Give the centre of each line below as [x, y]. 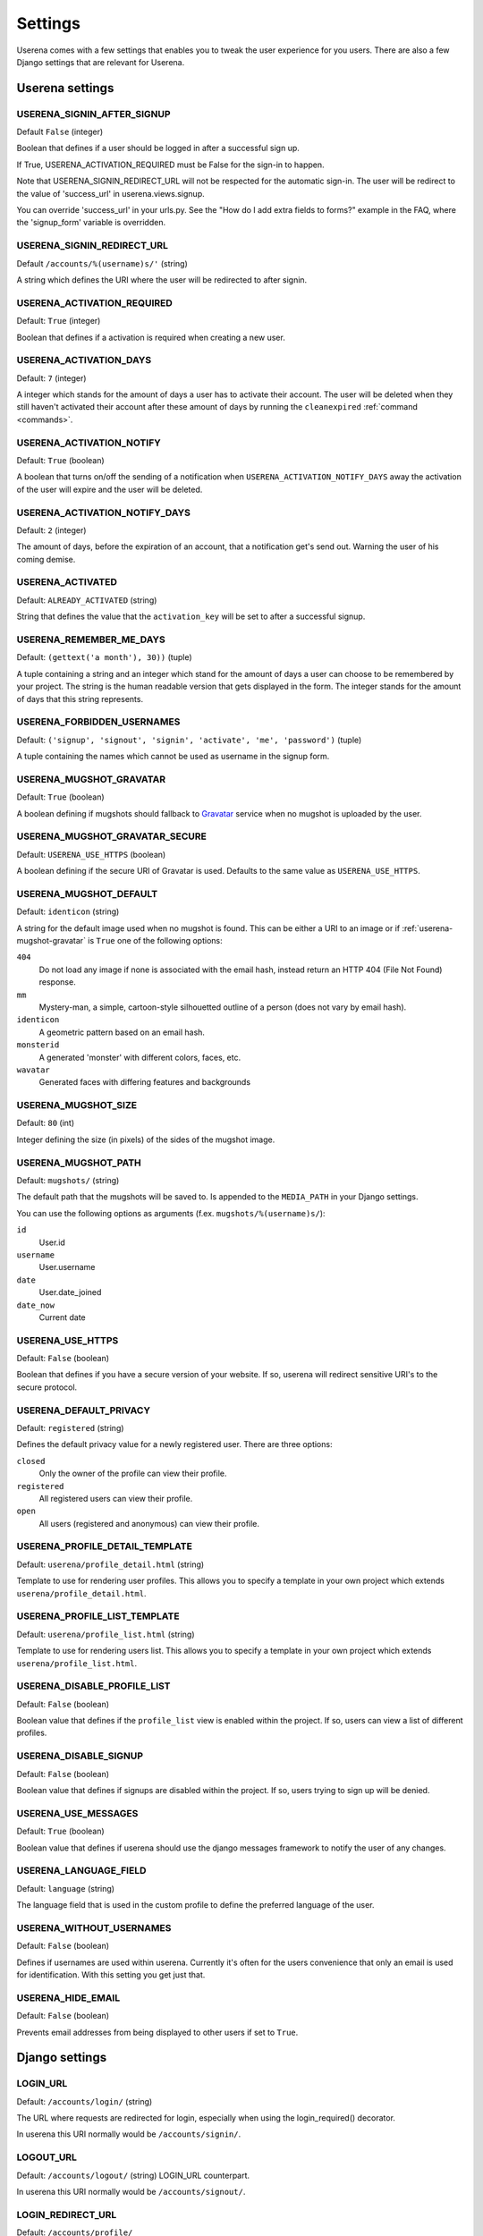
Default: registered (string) [70, 1427]
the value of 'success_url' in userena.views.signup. [110, 193]
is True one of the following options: [155, 941]
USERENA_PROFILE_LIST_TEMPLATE [98, 1616]
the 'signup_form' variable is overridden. [91, 223]
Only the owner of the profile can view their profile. [133, 1474]
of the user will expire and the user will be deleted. [110, 489]
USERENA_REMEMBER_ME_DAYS [91, 639]
